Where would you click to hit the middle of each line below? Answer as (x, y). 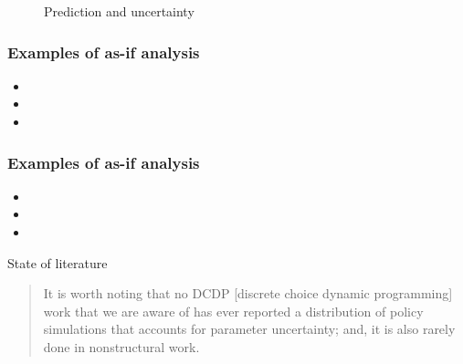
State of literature (58, 262)
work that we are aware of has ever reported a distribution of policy (233, 311)
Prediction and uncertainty (119, 11)
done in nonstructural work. (121, 346)
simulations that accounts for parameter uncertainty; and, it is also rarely (249, 329)
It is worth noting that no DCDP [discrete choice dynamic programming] (248, 293)
